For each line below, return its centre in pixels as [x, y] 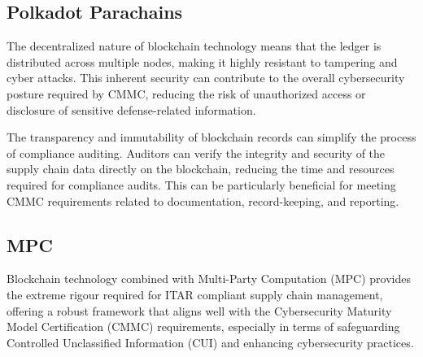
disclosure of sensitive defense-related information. [131, 109]
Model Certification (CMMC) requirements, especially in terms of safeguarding [203, 327]
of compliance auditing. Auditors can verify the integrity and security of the [196, 152]
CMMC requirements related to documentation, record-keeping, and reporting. [203, 200]
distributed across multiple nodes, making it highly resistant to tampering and [202, 61]
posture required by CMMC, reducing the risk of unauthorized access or [186, 93]
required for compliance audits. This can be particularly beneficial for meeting [201, 184]
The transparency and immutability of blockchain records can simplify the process [211, 137]
